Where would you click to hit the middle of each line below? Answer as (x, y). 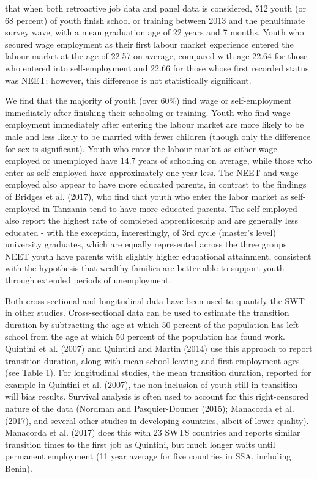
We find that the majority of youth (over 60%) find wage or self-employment (148, 101)
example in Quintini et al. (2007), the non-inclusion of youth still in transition (151, 384)
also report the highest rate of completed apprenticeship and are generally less (151, 220)
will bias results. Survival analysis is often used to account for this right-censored (157, 396)
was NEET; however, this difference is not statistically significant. (128, 80)
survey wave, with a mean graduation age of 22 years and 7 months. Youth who (155, 32)
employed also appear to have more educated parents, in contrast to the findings (156, 184)
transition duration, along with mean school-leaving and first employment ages (152, 360)
